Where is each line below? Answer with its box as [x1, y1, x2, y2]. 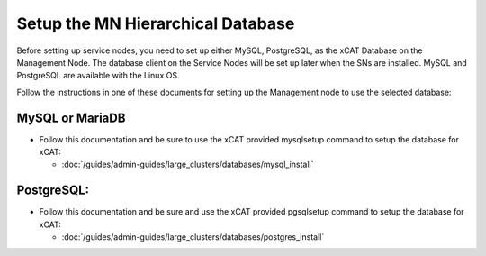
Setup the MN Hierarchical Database [16, 14, 295, 33]
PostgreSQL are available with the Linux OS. [16, 70, 180, 81]
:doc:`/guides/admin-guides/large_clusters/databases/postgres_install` [61, 232, 325, 242]
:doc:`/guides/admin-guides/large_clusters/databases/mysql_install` [61, 159, 314, 170]
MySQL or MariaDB [16, 110, 126, 125]
